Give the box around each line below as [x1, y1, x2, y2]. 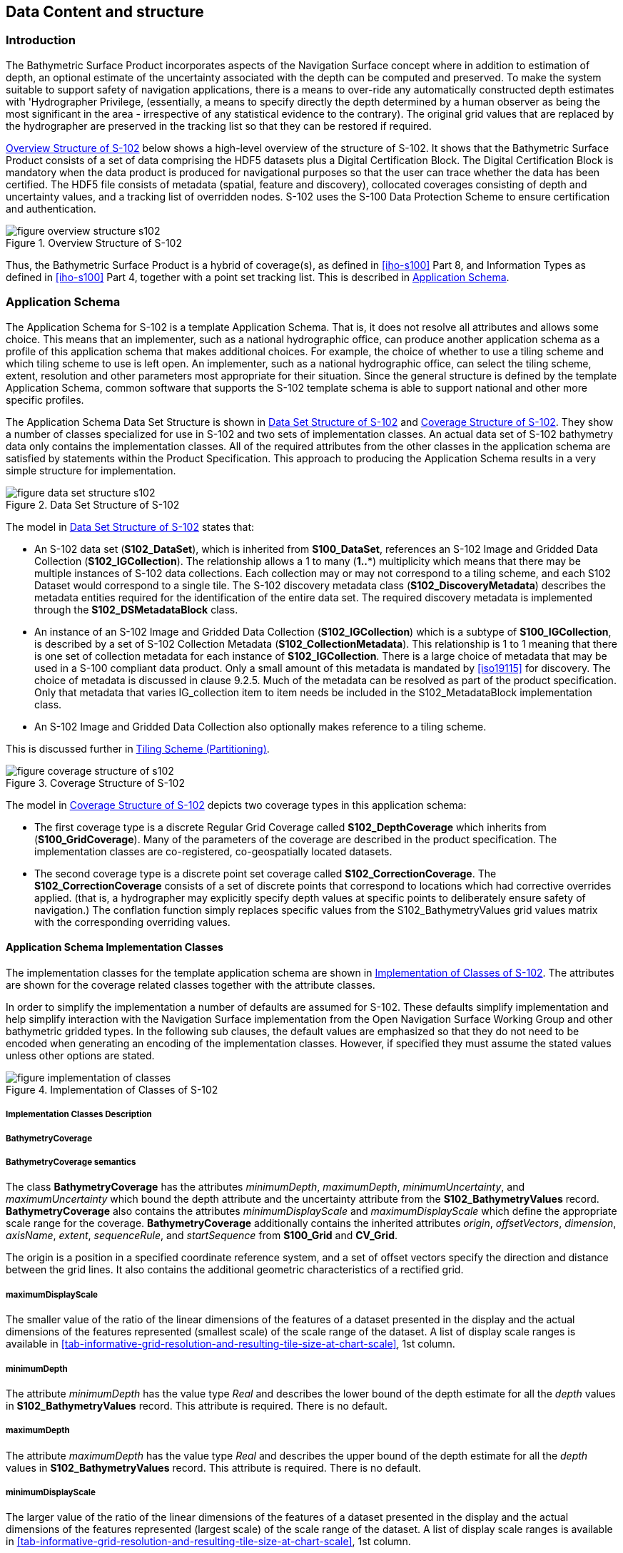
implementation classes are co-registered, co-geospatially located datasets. [34, 845, 392, 857]
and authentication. [6, 202, 96, 215]
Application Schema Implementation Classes [6, 941, 223, 954]
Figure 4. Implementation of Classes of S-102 [6, 1083, 218, 1096]
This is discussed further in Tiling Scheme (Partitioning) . [6, 742, 270, 755]
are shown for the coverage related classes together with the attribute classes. [6, 978, 375, 991]
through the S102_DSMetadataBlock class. [34, 603, 238, 616]
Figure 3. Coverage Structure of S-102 [6, 776, 185, 789]
